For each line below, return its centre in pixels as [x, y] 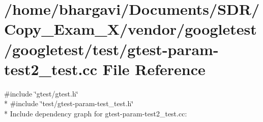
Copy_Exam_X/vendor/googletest [130, 29]
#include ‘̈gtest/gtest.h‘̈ [41, 93]
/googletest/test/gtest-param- [111, 49]
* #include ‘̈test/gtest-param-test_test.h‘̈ [69, 103]
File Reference [154, 69]
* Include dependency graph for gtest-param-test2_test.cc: [96, 113]
